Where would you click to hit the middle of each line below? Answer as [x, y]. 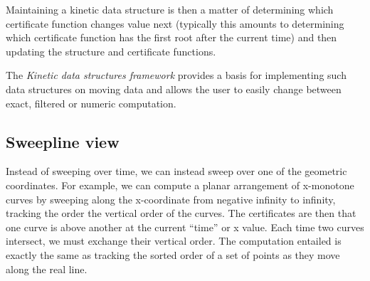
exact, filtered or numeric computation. [91, 103]
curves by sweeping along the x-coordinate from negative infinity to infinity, [171, 199]
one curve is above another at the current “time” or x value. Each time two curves [185, 227]
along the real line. [47, 269]
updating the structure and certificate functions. [111, 51]
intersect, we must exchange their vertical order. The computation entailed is [174, 241]
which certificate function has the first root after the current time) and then [171, 37]
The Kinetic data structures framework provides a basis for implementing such [176, 75]
